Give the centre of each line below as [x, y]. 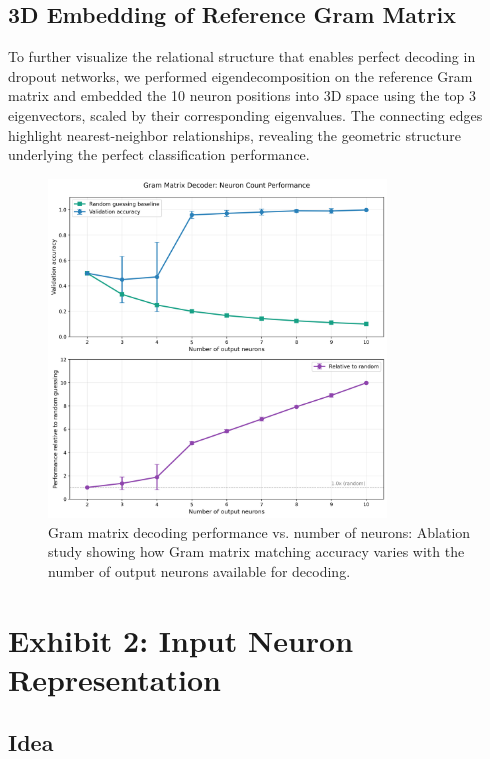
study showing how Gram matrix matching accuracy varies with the [256, 551]
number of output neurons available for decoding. [199, 570]
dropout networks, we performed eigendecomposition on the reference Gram [240, 75]
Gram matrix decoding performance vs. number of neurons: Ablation [259, 531]
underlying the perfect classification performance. [159, 154]
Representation [114, 678]
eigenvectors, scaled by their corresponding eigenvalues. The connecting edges [245, 114]
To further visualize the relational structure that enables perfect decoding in [242, 56]
